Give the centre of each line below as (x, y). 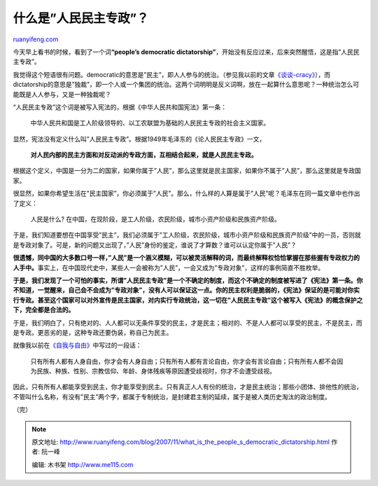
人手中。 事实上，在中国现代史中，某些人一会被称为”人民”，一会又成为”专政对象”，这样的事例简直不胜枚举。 (169, 268)
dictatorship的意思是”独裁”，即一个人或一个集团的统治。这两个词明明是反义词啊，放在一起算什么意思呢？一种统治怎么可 (186, 85)
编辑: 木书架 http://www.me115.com (83, 464)
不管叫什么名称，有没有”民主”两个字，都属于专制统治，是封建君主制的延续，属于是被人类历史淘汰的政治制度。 (172, 396)
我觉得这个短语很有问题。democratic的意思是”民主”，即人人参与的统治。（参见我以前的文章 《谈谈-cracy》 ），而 (171, 74)
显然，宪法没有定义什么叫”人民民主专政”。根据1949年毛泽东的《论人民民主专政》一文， (139, 139)
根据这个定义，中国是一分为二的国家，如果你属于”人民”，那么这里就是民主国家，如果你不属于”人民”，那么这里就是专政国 (187, 171)
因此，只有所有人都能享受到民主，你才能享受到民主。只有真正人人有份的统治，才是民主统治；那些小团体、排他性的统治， (188, 387)
